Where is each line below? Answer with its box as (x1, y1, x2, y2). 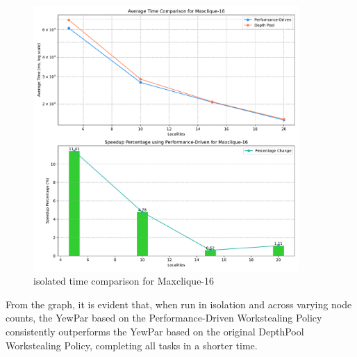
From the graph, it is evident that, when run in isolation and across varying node (6, 296, 352, 311)
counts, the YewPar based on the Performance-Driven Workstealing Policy (6, 310, 322, 325)
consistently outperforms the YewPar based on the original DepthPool (6, 324, 304, 338)
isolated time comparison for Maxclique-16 (33, 273, 215, 288)
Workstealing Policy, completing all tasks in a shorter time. (6, 338, 258, 352)
